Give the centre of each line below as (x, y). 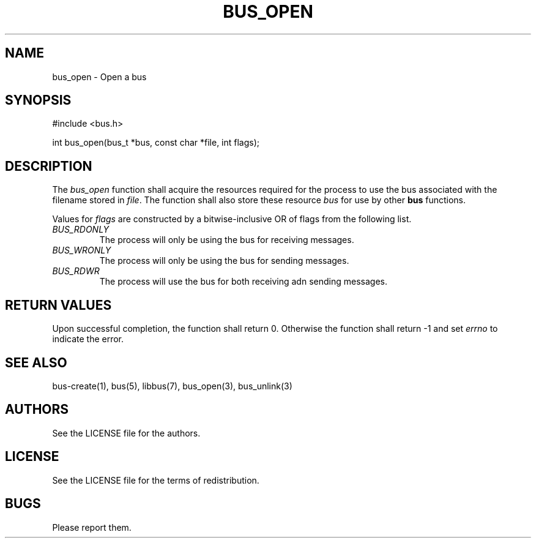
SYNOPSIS (38, 100)
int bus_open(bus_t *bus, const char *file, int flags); (156, 143)
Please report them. (92, 527)
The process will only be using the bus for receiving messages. (227, 240)
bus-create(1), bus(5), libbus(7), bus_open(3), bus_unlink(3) (172, 386)
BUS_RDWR (76, 271)
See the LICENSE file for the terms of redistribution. (156, 480)
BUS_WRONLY (82, 250)
